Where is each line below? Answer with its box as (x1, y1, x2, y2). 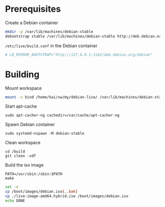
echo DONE (5, 198, 26, 203)
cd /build (5, 149, 26, 154)
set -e (5, 184, 19, 190)
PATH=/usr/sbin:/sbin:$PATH (5, 172, 63, 177)
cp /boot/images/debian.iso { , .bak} (5, 189, 78, 194)
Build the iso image (5, 162, 44, 168)
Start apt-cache (5, 103, 37, 109)
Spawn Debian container (5, 121, 55, 127)
